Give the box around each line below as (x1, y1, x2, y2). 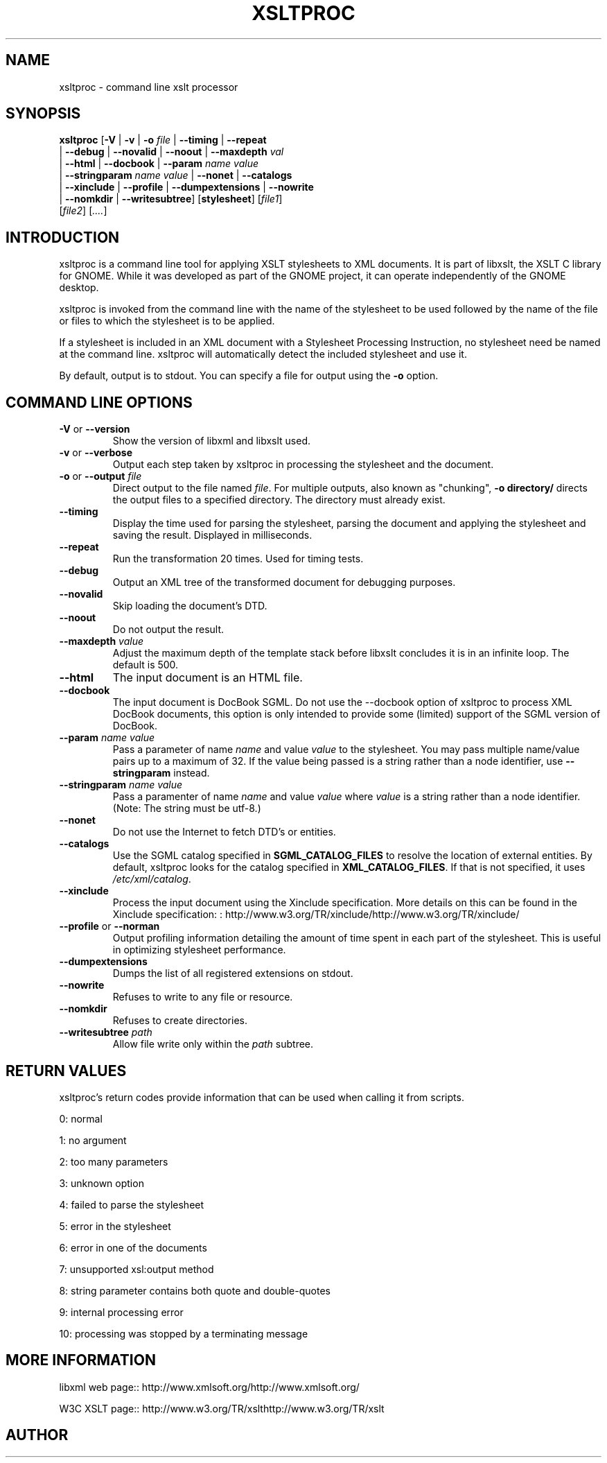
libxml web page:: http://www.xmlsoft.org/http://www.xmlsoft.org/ (59, 1380, 360, 1393)
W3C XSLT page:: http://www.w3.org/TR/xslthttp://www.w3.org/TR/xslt (59, 1402, 385, 1414)
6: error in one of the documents (59, 1241, 207, 1254)
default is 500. (112, 659, 179, 671)
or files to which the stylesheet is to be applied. (59, 315, 275, 327)
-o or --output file (59, 470, 142, 483)
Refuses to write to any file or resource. (112, 991, 293, 1003)
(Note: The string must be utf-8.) (112, 802, 261, 815)
